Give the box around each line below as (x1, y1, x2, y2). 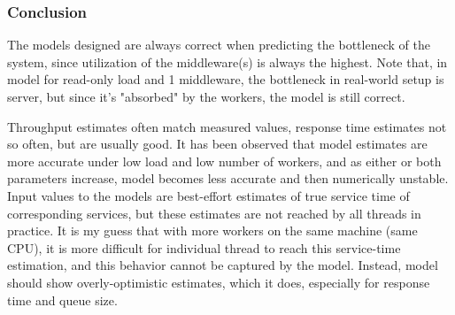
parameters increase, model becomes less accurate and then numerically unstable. (7, 169, 449, 188)
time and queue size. (7, 290, 118, 309)
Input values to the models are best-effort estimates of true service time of (7, 186, 410, 204)
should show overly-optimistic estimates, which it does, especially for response (7, 273, 430, 291)
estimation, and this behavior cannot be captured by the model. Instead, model (7, 256, 438, 274)
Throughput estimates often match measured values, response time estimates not (7, 117, 447, 135)
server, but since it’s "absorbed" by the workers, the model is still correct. (7, 88, 405, 105)
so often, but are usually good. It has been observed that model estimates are (7, 134, 428, 153)
